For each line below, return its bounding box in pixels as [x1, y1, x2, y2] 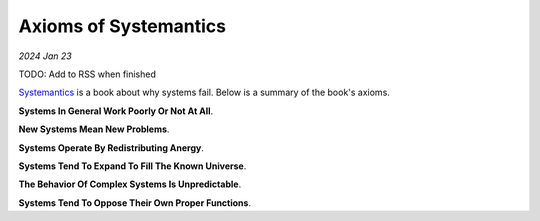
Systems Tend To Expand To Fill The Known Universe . [18, 160, 247, 172]
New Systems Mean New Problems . [18, 123, 170, 135]
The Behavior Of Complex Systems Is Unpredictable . [18, 178, 242, 190]
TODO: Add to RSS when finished [18, 68, 157, 80]
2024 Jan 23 [18, 50, 72, 62]
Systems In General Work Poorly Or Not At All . [18, 105, 214, 117]
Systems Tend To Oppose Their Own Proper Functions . [18, 196, 252, 209]
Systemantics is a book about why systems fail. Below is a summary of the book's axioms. [18, 86, 390, 99]
